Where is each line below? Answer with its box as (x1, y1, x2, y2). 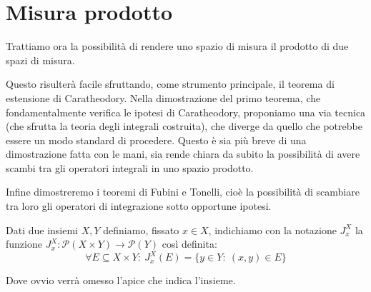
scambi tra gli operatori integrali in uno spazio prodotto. (6, 160, 254, 175)
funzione (6, 236, 42, 251)
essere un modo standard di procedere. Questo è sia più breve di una (6, 132, 307, 147)
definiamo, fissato (103, 222, 179, 237)
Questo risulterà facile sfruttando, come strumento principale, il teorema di (6, 76, 335, 91)
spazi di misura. (6, 52, 75, 67)
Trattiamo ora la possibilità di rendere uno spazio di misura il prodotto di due (6, 39, 349, 54)
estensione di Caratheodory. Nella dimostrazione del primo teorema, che (6, 90, 321, 105)
